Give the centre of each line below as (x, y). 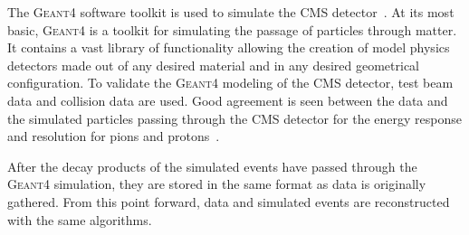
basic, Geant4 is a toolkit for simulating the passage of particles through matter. (232, 29)
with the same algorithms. (80, 219)
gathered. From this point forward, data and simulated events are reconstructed (229, 201)
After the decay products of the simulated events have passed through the (212, 166)
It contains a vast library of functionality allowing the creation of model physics (229, 47)
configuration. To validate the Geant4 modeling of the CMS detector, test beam (230, 83)
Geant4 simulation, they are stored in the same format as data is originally (217, 184)
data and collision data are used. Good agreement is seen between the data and (228, 100)
